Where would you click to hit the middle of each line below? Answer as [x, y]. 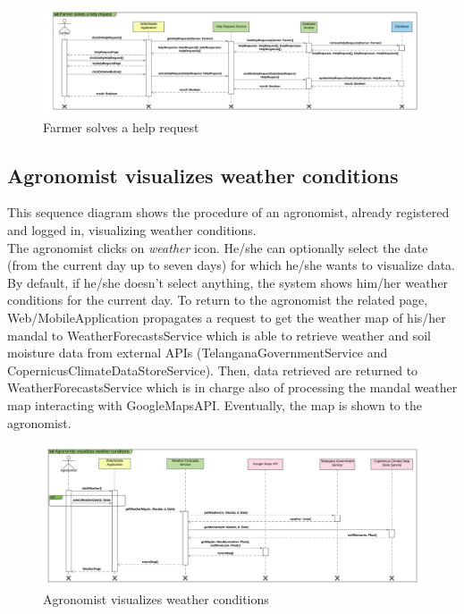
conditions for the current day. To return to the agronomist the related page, [218, 300]
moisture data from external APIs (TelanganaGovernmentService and [198, 353]
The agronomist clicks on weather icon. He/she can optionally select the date [218, 247]
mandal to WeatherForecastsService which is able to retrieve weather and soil [219, 335]
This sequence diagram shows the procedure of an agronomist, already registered [228, 212]
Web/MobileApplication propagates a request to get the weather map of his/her [227, 318]
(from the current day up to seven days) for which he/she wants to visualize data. [232, 265]
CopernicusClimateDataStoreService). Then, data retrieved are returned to [213, 370]
